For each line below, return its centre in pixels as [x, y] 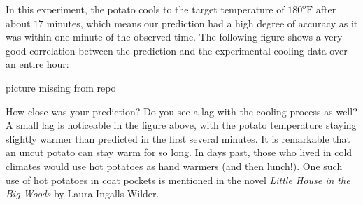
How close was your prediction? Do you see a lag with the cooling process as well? [181, 111]
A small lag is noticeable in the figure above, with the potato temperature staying [181, 125]
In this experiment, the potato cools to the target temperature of [145, 9]
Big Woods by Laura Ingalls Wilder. [83, 193]
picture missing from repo [61, 87]
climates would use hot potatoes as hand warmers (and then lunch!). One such [174, 165]
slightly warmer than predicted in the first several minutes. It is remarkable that [178, 138]
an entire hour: [37, 64]
